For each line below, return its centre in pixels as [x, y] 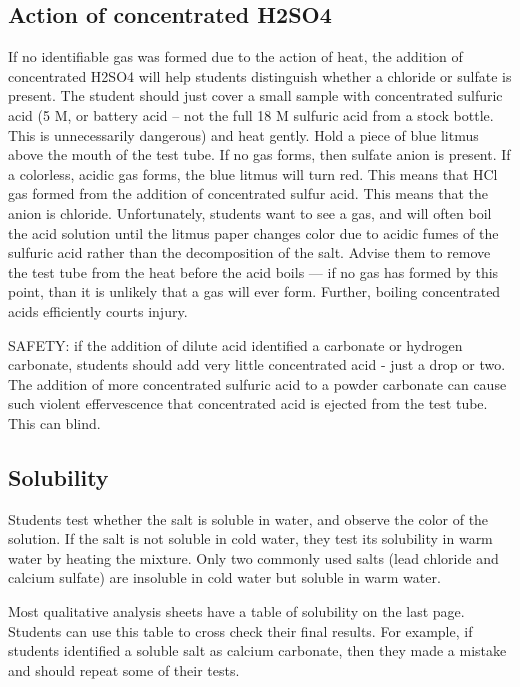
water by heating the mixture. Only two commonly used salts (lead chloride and [253, 557]
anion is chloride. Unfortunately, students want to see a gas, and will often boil [250, 212]
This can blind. [54, 422]
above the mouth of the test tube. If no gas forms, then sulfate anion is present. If [259, 154]
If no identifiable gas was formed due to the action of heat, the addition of [235, 56]
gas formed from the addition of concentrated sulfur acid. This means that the [248, 193]
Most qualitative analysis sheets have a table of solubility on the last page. [236, 611]
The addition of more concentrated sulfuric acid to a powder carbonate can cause [257, 383]
